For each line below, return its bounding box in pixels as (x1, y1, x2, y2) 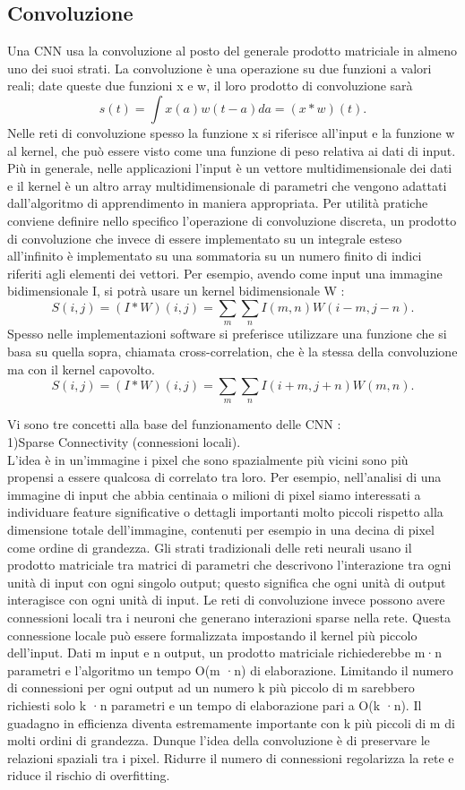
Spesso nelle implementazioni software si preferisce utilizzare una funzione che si (7, 324, 447, 343)
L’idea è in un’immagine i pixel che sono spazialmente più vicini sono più (7, 450, 409, 468)
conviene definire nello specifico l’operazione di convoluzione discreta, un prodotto (7, 210, 457, 229)
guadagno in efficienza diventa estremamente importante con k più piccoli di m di (7, 713, 455, 732)
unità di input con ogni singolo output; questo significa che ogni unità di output (7, 572, 446, 591)
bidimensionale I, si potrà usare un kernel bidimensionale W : (7, 281, 345, 300)
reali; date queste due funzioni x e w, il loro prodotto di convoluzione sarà (7, 76, 413, 95)
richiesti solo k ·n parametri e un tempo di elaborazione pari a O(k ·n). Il (7, 695, 422, 714)
